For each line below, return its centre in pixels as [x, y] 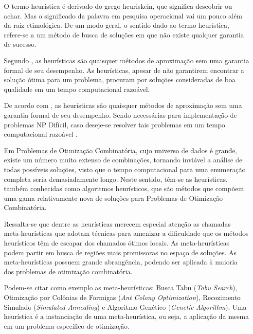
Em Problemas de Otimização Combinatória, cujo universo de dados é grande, [121, 150]
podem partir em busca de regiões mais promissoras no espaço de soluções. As [120, 252]
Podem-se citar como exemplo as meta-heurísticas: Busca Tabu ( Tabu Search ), [121, 288]
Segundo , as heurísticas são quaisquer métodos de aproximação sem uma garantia [126, 60]
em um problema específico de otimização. [67, 325]
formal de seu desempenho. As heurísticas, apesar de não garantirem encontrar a [124, 70]
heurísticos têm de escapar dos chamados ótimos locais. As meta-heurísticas [117, 243]
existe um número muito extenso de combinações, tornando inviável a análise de [123, 160]
